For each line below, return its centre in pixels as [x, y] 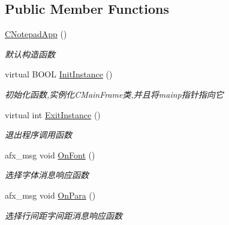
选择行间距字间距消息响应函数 [64, 215]
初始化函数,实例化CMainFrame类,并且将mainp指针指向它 [114, 94]
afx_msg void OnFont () [50, 154]
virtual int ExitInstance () [53, 114]
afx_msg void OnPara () [50, 195]
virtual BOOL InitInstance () [59, 74]
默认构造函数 [30, 54]
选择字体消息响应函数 [47, 175]
